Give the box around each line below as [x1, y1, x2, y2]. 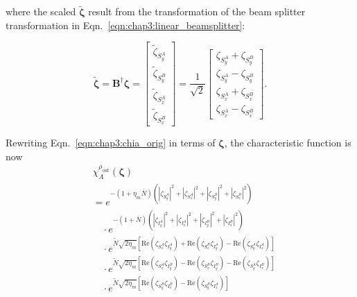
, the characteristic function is [224, 135, 351, 150]
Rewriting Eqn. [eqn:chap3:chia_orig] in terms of [6, 135, 216, 150]
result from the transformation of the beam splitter [88, 4, 306, 19]
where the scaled [6, 4, 76, 19]
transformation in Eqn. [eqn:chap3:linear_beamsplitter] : [6, 17, 245, 32]
